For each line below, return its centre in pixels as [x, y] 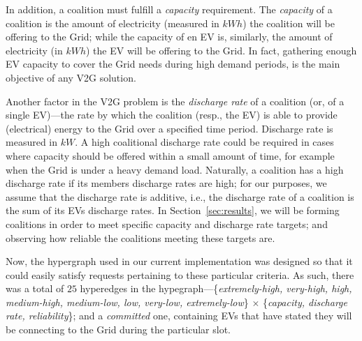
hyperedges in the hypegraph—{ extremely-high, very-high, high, [216, 288]
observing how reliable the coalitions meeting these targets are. [140, 237]
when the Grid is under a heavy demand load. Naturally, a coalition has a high [175, 169]
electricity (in [34, 50]
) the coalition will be [289, 23]
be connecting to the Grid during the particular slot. [118, 329]
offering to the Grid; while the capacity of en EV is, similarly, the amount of [169, 37]
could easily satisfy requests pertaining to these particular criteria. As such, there [180, 274]
